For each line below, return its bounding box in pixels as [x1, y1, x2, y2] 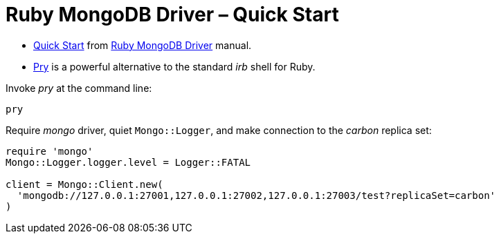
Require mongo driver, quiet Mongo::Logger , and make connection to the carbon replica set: [6, 124, 432, 136]
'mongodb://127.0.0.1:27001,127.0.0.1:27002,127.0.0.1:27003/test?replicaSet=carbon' [17, 189, 496, 201]
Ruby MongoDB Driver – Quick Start [6, 3, 339, 26]
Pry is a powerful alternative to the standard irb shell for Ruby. [33, 60, 316, 73]
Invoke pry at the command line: [6, 82, 152, 94]
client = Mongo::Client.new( [6, 178, 163, 190]
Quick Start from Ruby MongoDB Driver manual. [33, 39, 252, 51]
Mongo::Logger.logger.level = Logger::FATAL [6, 156, 251, 168]
